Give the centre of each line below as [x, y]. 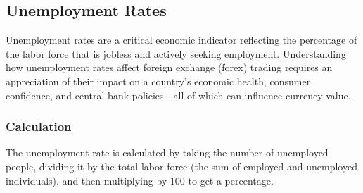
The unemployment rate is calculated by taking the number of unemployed [167, 152]
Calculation [39, 126]
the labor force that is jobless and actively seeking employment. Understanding [176, 53]
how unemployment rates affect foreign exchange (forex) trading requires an [169, 67]
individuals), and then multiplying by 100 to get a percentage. [140, 180]
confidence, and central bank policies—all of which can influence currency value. [178, 95]
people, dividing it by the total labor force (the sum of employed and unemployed [181, 166]
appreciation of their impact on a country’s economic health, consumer [158, 81]
